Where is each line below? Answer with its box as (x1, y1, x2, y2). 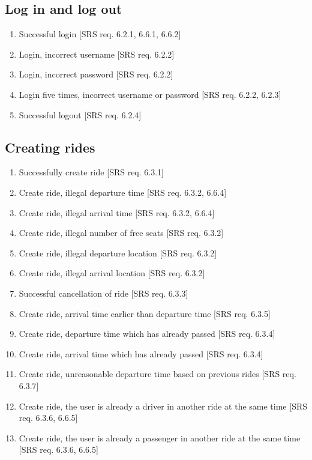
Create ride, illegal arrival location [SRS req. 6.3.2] (19, 267, 205, 279)
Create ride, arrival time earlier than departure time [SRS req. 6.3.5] (19, 307, 271, 319)
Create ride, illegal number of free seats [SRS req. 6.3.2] (19, 226, 224, 239)
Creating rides (5, 138, 95, 156)
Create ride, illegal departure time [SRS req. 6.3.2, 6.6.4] (19, 186, 227, 198)
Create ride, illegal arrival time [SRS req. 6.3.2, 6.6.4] (19, 206, 215, 219)
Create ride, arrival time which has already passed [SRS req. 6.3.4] (19, 347, 263, 360)
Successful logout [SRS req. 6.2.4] (19, 108, 142, 121)
